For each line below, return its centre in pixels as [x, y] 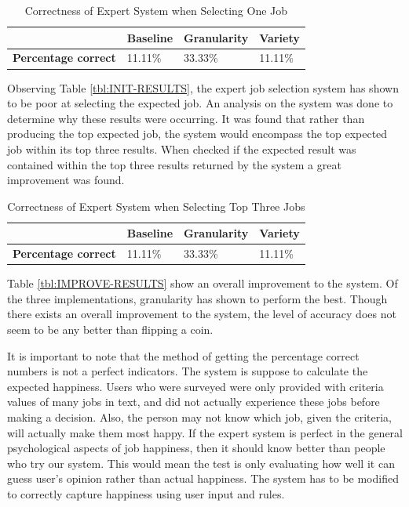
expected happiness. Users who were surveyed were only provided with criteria [195, 386]
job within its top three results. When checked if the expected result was [182, 148]
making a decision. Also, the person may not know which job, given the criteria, [199, 416]
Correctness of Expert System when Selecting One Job [156, 10]
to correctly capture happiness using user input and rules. [146, 493]
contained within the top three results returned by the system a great [174, 164]
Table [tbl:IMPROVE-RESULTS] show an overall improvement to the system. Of [203, 283]
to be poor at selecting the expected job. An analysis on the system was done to [200, 103]
